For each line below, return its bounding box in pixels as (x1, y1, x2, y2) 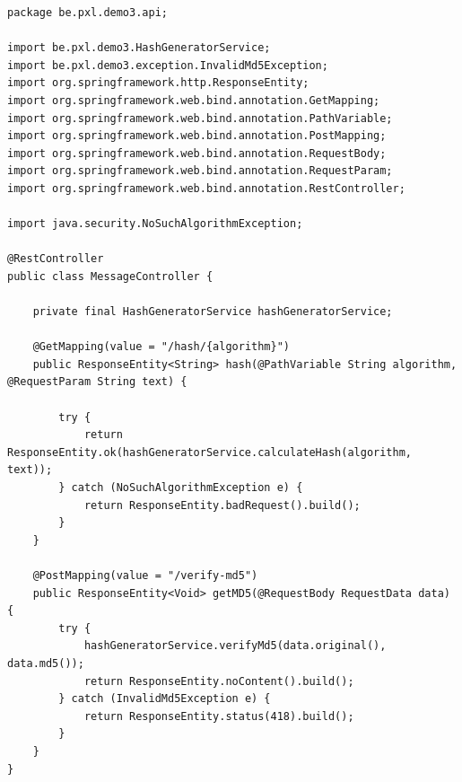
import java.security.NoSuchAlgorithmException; (7, 217, 303, 231)
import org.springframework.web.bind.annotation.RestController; (7, 181, 405, 195)
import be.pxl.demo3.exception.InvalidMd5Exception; (7, 58, 328, 72)
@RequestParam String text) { (7, 375, 187, 389)
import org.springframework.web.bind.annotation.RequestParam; (7, 164, 393, 178)
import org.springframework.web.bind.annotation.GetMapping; (7, 93, 380, 107)
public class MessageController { (7, 269, 214, 283)
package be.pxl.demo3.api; (7, 6, 168, 19)
